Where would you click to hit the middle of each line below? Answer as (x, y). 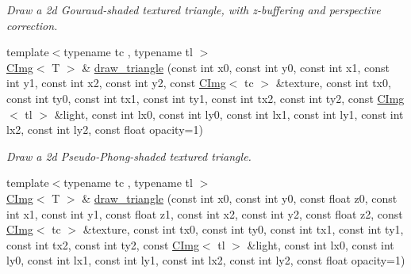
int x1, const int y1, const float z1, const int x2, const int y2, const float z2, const (205, 213)
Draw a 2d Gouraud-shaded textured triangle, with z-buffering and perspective (194, 10)
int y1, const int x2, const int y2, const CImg (116, 83)
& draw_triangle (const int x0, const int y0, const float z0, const (240, 198)
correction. (32, 25)
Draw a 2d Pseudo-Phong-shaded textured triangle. (129, 156)
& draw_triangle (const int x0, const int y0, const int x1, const (236, 67)
